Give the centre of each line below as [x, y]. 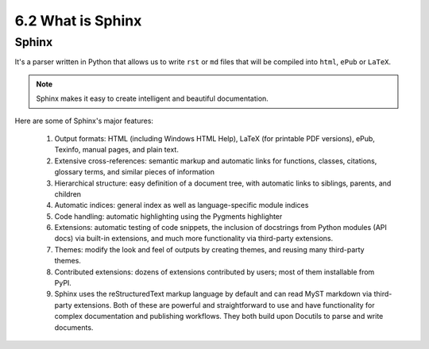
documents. [74, 327]
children [68, 194]
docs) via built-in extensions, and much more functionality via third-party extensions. [194, 239]
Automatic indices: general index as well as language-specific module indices [182, 205]
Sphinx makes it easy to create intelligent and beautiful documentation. [153, 98]
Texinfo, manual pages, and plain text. [116, 150]
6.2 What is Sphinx [78, 21]
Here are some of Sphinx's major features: [84, 121]
